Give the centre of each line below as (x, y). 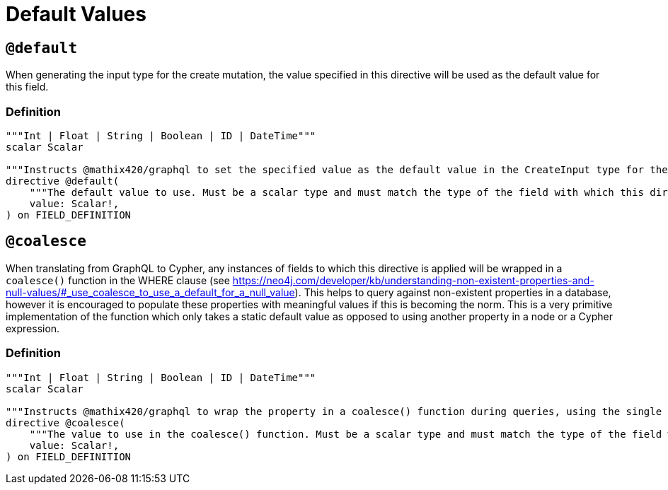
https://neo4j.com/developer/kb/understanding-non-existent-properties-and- (413, 280)
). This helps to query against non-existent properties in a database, (453, 292)
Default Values (76, 14)
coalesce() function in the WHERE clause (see (118, 280)
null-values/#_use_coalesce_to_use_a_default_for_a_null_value (150, 292)
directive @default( (63, 181)
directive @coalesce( (65, 422)
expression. (33, 328)
